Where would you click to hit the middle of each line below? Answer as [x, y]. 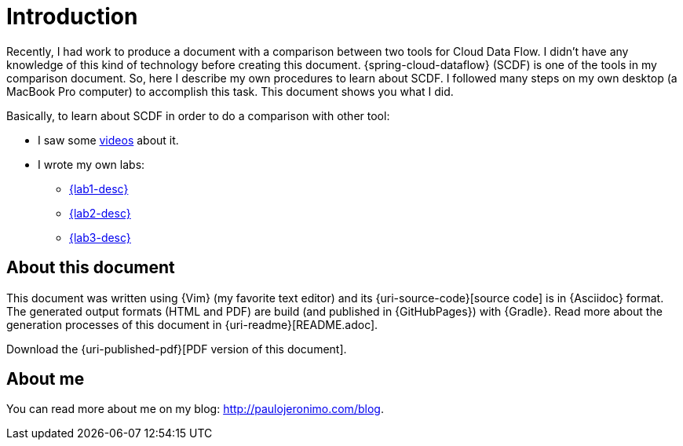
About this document [91, 268]
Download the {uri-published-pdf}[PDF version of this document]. [177, 349]
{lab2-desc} [100, 213]
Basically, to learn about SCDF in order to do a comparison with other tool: [198, 115]
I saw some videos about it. [108, 140]
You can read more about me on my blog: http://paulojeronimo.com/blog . [195, 409]
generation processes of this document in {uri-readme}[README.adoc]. [192, 324]
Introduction [72, 16]
